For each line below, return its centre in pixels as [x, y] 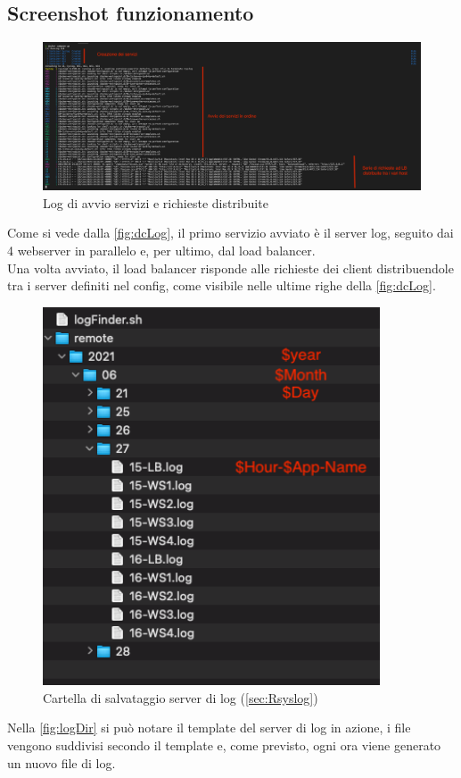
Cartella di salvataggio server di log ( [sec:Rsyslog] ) [181, 697]
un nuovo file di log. [62, 762]
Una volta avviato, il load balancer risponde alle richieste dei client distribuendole [230, 268]
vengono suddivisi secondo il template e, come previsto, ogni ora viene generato [224, 745]
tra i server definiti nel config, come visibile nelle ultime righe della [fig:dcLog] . [222, 285]
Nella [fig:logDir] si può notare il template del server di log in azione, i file [209, 728]
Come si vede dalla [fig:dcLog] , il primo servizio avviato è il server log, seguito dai [230, 233]
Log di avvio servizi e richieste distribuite [156, 202]
